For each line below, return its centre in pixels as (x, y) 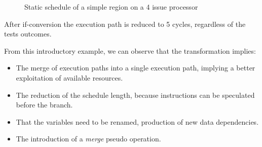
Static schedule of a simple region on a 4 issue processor (111, 7)
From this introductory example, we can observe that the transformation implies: (130, 50)
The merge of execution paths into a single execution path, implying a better (136, 68)
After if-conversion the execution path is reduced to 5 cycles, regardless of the (125, 24)
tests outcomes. (28, 34)
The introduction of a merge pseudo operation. (88, 139)
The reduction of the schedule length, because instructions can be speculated (135, 95)
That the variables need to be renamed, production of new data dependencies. (137, 121)
